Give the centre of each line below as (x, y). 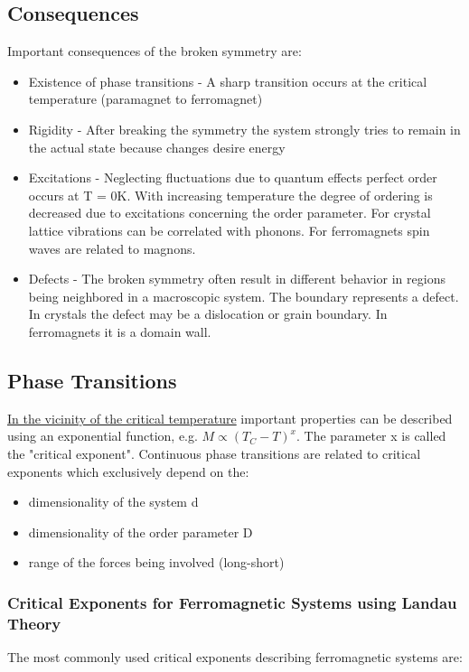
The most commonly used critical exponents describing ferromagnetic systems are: (235, 657)
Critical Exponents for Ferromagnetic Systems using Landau (232, 602)
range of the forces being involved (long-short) (156, 562)
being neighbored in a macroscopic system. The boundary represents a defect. (244, 296)
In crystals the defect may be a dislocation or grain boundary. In (208, 314)
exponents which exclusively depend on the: (128, 471)
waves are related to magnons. (112, 248)
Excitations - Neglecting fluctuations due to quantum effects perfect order (233, 177)
